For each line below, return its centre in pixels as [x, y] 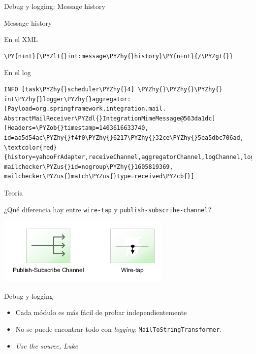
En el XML [21, 39]
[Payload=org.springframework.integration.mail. [85, 109]
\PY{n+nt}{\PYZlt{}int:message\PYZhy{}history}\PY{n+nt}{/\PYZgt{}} [119, 56]
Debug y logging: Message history [55, 6]
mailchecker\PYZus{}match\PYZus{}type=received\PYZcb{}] [99, 177]
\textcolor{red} [31, 147]
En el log [17, 72]
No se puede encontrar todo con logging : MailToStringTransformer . [119, 329]
